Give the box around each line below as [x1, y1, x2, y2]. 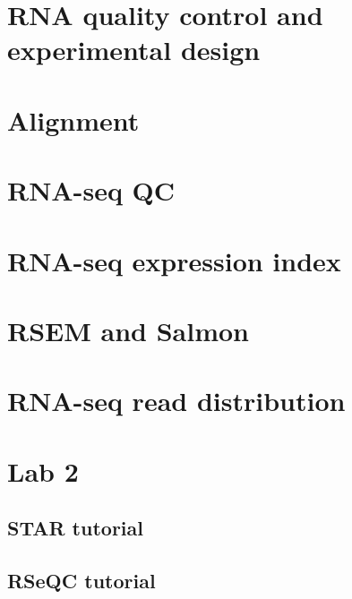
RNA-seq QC [7, 172, 176, 209]
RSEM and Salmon [7, 312, 249, 348]
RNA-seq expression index [7, 242, 341, 278]
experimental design [7, 31, 261, 68]
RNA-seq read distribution [7, 382, 346, 419]
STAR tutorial [7, 514, 143, 542]
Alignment [7, 101, 140, 138]
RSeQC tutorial [7, 566, 156, 594]
